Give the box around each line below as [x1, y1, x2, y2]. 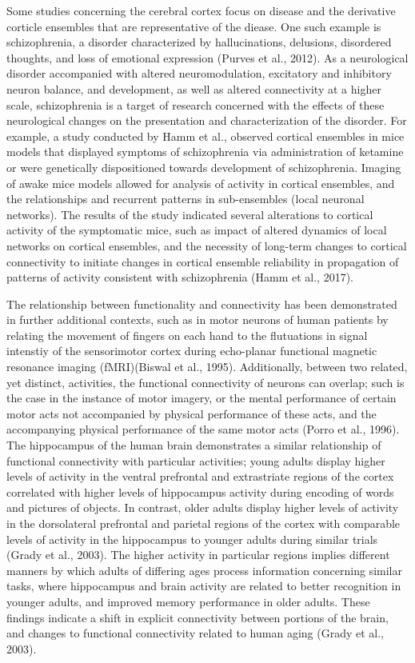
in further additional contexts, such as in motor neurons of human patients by [6, 311, 389, 328]
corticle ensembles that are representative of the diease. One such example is [6, 18, 381, 34]
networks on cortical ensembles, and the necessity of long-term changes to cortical [6, 237, 407, 254]
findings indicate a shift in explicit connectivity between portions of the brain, [6, 609, 389, 625]
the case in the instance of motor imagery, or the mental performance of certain [6, 389, 397, 406]
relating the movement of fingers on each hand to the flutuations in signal [6, 326, 368, 343]
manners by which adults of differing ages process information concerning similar [6, 561, 402, 578]
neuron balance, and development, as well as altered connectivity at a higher [6, 80, 381, 97]
